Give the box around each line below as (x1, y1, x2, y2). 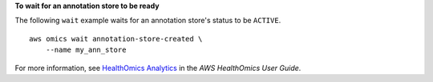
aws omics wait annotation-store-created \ (29, 34, 203, 43)
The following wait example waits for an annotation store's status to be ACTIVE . (14, 16, 281, 25)
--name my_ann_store (45, 45, 127, 55)
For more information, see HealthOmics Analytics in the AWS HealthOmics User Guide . (14, 63, 301, 72)
